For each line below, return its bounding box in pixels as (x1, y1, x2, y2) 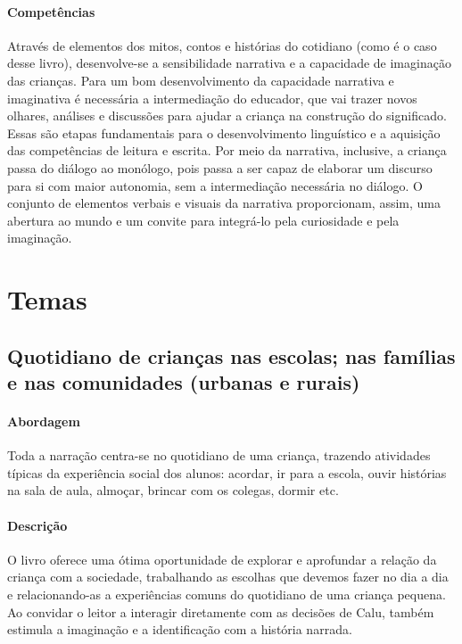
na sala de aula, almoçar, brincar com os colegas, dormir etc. (7, 481, 339, 500)
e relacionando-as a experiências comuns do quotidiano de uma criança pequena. (7, 585, 446, 604)
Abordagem (7, 412, 80, 431)
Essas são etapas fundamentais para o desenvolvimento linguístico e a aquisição (7, 123, 441, 142)
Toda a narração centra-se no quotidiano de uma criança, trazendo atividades (7, 446, 431, 465)
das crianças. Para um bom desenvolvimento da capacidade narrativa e (7, 70, 394, 89)
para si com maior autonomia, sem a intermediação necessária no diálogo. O (7, 176, 423, 194)
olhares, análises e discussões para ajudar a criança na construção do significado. (7, 106, 447, 125)
